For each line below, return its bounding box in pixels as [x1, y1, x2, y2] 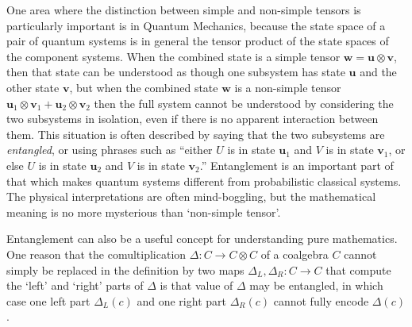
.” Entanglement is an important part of [199, 156, 394, 173]
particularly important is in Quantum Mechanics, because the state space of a [6, 17, 386, 33]
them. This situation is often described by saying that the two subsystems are [6, 125, 385, 142]
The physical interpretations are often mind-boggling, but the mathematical [6, 188, 376, 205]
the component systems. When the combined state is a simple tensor [6, 48, 341, 64]
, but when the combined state [69, 79, 218, 95]
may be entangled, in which [249, 277, 383, 294]
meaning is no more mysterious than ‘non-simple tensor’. [6, 203, 281, 220]
